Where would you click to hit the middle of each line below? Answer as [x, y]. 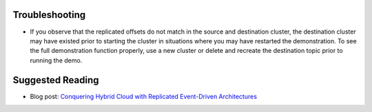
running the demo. [56, 60]
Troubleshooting [49, 15]
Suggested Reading [56, 80]
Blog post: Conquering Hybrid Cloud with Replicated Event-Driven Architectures [144, 96]
